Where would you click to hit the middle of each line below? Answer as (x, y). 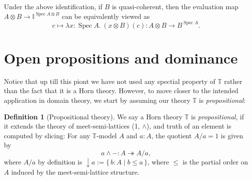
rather (233, 81)
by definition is (60, 161)
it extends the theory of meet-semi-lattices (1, (72, 126)
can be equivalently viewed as (106, 16)
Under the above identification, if (53, 6)
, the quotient (171, 135)
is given (232, 135)
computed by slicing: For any (47, 135)
